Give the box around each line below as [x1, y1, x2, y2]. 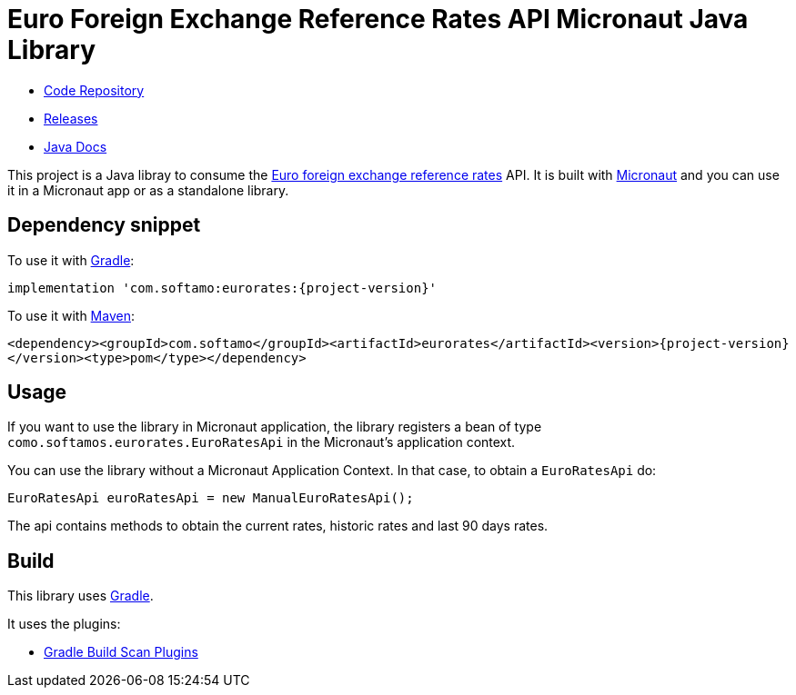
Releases [44, 110, 98, 126]
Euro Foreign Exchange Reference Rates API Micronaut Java [7, 4, 749, 35]
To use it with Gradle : [7, 252, 135, 268]
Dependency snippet [7, 213, 201, 237]
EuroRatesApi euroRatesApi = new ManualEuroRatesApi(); [7, 491, 414, 506]
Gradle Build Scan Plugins [44, 644, 198, 660]
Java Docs [44, 138, 107, 154]
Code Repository [44, 82, 145, 98]
